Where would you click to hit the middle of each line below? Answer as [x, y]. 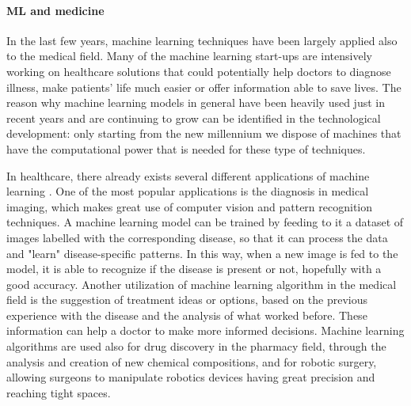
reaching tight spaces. [59, 392]
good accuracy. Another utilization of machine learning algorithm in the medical [202, 284]
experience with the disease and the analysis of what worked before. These [187, 315]
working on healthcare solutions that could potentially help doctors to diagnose [199, 71]
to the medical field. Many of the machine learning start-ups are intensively [189, 56]
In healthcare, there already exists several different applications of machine [188, 175]
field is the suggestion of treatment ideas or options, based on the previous [187, 300]
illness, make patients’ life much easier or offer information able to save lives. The [204, 87]
